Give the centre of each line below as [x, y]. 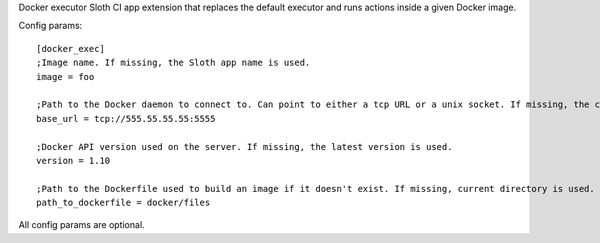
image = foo [65, 76]
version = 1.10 [73, 160]
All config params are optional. [81, 225]
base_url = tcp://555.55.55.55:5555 [126, 118]
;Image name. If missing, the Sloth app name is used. [173, 63]
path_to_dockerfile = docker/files [123, 203]
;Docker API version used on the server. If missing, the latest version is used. [244, 146]
